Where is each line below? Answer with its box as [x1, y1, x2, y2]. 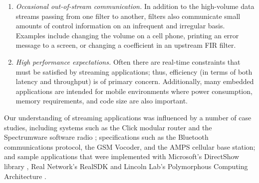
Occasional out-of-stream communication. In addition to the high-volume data [15, 1, 255, 11]
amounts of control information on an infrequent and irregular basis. [15, 20, 225, 31]
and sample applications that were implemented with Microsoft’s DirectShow [4, 151, 240, 162]
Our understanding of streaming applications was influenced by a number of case [4, 112, 252, 122]
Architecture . [4, 171, 46, 181]
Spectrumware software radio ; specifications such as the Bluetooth [4, 132, 209, 142]
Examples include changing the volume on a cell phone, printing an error [15, 30, 239, 40]
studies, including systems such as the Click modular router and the [4, 122, 212, 132]
